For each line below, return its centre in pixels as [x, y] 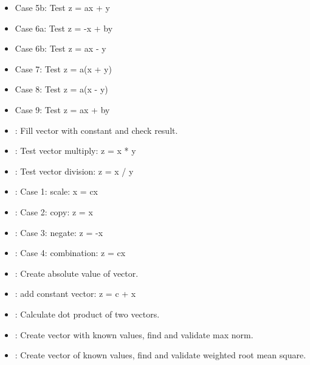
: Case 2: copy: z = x [54, 211]
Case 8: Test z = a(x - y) [61, 89]
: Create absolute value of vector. [77, 273]
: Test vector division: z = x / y [74, 171]
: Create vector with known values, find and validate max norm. [134, 334]
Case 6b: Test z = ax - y [60, 48]
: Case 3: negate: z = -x [59, 232]
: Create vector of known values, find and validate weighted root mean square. [160, 355]
